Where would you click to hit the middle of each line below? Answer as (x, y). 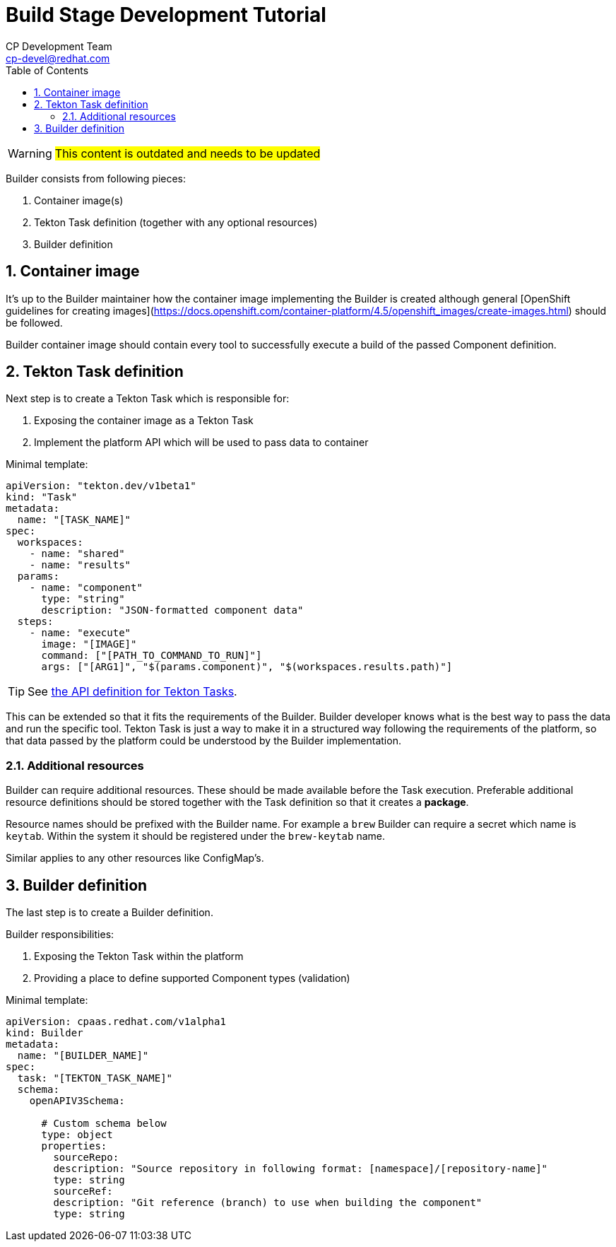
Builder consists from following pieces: (96, 178)
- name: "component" (86, 588)
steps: (35, 622)
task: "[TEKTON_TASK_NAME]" (95, 1078)
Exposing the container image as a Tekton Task (144, 421)
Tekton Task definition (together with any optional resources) (176, 222)
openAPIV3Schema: (77, 1101)
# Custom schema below (104, 1124)
